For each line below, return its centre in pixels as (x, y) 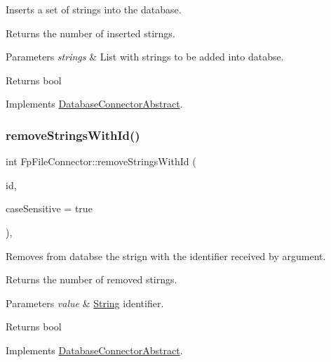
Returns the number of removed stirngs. (92, 279)
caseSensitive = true (49, 208)
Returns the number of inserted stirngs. (90, 33)
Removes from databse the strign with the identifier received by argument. (166, 256)
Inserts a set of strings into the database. (94, 9)
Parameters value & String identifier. (85, 303)
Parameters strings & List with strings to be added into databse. (145, 57)
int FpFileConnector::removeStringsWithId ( (101, 161)
